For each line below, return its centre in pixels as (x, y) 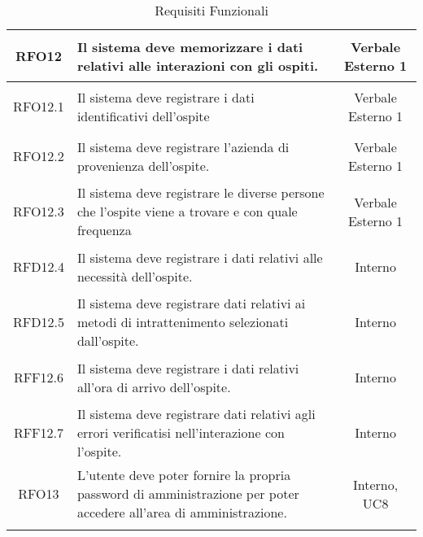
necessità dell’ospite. (135, 276)
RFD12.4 (39, 266)
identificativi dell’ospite (143, 116)
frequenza (104, 230)
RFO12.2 (39, 156)
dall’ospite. (108, 341)
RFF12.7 (39, 432)
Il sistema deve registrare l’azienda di (183, 146)
